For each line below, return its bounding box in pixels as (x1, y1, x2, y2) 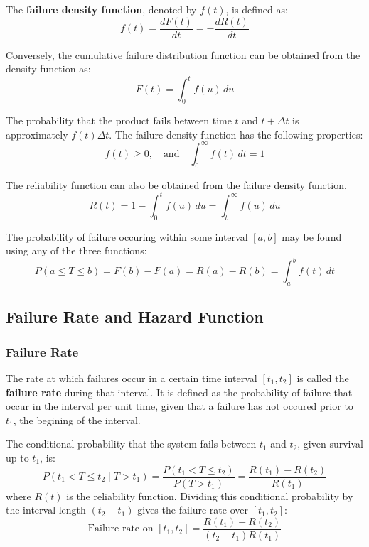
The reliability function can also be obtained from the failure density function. (6, 177, 347, 192)
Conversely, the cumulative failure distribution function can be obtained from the (6, 47, 360, 62)
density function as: (6, 61, 91, 76)
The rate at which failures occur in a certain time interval (6, 371, 257, 385)
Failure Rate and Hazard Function (6, 305, 264, 327)
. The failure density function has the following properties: (109, 126, 363, 141)
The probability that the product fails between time (6, 113, 232, 128)
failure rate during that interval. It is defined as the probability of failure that (6, 384, 353, 399)
